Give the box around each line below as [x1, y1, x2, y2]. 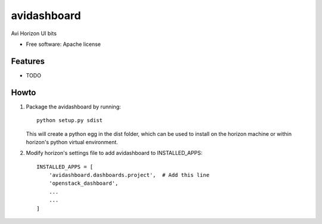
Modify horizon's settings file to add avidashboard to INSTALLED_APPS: [26, 150, 203, 157]
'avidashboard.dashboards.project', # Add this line [48, 172, 210, 179]
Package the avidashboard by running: [26, 103, 121, 110]
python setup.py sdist [36, 117, 103, 124]
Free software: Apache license [26, 41, 101, 48]
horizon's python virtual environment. [26, 138, 119, 145]
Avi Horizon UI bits [11, 30, 57, 37]
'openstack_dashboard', [48, 180, 119, 187]
